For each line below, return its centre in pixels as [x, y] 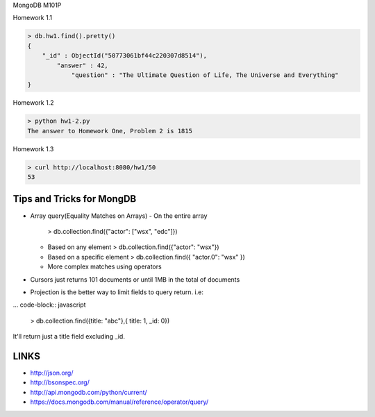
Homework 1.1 [32, 18]
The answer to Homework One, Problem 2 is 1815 [110, 131]
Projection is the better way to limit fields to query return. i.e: [117, 292]
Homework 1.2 [33, 103]
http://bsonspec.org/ [60, 382]
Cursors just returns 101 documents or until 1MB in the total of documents [135, 279]
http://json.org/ [52, 373]
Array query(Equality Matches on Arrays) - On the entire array [119, 216]
